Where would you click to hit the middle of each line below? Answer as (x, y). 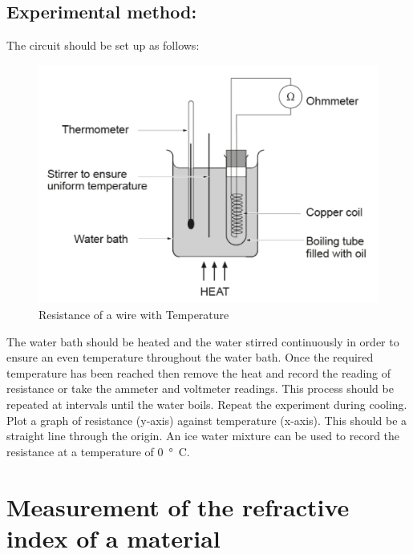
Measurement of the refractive (178, 506)
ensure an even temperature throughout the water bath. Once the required (190, 357)
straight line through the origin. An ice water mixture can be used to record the (203, 436)
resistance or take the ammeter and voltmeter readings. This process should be (200, 388)
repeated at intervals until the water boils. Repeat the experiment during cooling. (207, 404)
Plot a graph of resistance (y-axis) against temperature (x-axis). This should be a (207, 420)
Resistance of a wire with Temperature (134, 315)
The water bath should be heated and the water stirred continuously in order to (203, 341)
